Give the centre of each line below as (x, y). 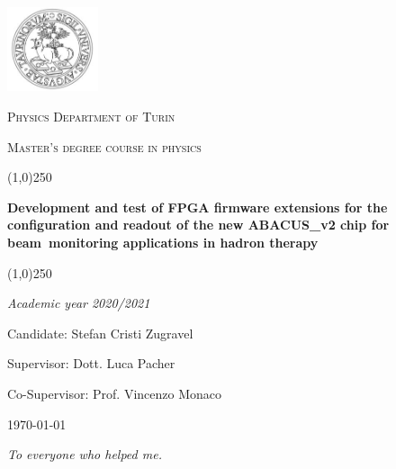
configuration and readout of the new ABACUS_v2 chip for (198, 225)
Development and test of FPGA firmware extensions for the (198, 207)
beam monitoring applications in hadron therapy (163, 243)
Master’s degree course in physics (104, 146)
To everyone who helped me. (85, 454)
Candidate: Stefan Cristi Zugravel (100, 333)
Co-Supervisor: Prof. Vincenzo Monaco (115, 394)
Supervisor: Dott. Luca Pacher (91, 363)
